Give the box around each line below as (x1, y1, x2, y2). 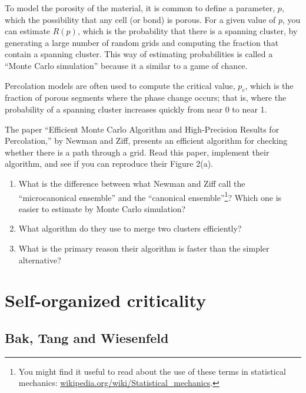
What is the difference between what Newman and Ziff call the (18, 177, 245, 189)
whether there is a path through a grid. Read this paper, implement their (5, 146, 270, 158)
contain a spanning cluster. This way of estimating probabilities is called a (5, 48, 273, 60)
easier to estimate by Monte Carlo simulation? (18, 202, 186, 214)
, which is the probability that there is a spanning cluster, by (77, 25, 298, 37)
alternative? (18, 253, 61, 266)
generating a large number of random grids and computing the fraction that (5, 36, 279, 48)
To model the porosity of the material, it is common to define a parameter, (5, 2, 275, 14)
